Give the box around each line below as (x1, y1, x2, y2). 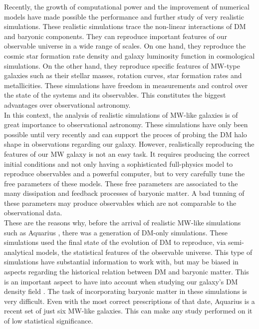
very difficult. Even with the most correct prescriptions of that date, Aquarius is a (4, 295, 255, 306)
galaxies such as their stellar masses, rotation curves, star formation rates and (4, 70, 242, 81)
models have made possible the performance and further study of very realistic (4, 11, 244, 22)
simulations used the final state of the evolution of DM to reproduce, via (4, 237, 226, 247)
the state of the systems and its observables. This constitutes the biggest (4, 90, 226, 100)
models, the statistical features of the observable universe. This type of (36, 246, 253, 257)
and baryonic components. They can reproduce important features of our (4, 31, 227, 41)
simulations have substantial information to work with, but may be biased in (4, 256, 239, 267)
